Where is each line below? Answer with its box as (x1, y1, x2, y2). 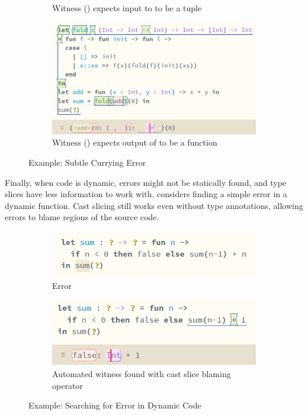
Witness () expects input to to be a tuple (52, 2, 202, 14)
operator (52, 379, 83, 391)
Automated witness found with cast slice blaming (52, 367, 231, 379)
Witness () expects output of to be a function (52, 136, 217, 149)
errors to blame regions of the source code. (5, 211, 159, 223)
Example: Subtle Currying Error (28, 156, 146, 168)
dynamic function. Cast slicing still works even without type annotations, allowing (5, 199, 303, 211)
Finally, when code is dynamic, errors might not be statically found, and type (5, 176, 287, 188)
